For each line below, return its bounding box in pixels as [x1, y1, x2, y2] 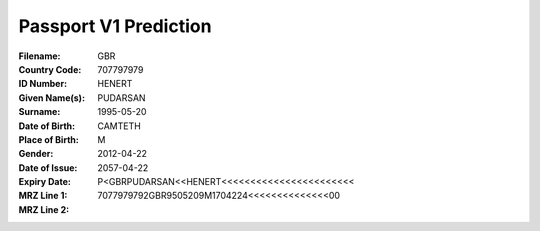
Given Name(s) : [18, 91, 85, 104]
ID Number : [18, 78, 68, 90]
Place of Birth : [18, 133, 79, 145]
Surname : [18, 106, 61, 118]
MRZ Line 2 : [18, 203, 70, 215]
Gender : [18, 148, 54, 160]
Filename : [18, 50, 61, 62]
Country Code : [18, 63, 82, 75]
